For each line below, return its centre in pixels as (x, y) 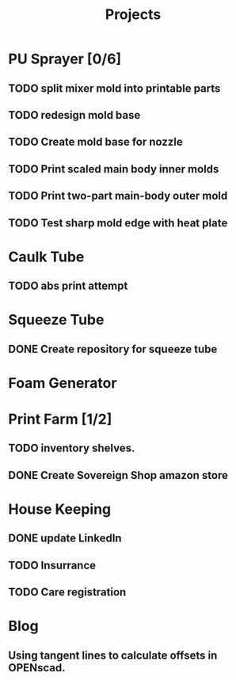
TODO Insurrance (52, 565)
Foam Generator (63, 383)
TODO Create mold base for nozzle (96, 142)
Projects (133, 15)
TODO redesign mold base (74, 115)
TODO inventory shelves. (72, 448)
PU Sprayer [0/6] (65, 59)
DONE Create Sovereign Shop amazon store (118, 475)
